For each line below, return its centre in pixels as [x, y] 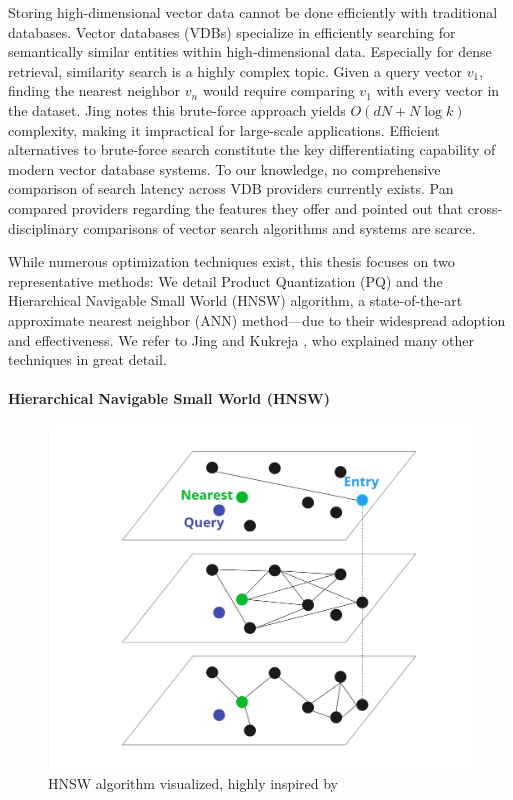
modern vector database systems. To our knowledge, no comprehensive [224, 168]
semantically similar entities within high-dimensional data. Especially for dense [250, 51]
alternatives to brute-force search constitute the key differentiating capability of [252, 149]
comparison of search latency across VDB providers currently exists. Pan [231, 188]
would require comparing [278, 90]
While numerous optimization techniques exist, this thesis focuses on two [231, 261]
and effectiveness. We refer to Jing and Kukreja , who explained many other [241, 339]
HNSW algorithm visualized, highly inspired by [193, 782]
